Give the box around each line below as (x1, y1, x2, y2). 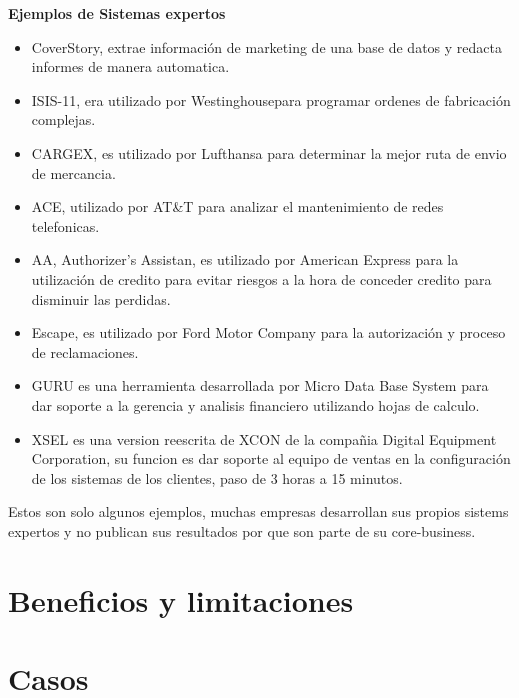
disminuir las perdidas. (31, 288, 171, 309)
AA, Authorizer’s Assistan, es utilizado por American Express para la (31, 249, 459, 270)
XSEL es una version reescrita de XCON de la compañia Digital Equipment (31, 428, 497, 449)
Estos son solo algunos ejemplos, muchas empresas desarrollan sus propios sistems (8, 501, 509, 522)
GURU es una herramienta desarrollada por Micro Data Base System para (31, 375, 489, 396)
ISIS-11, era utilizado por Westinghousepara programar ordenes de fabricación (31, 89, 511, 110)
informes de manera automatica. (31, 56, 230, 77)
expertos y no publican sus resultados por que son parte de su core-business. (8, 520, 476, 541)
